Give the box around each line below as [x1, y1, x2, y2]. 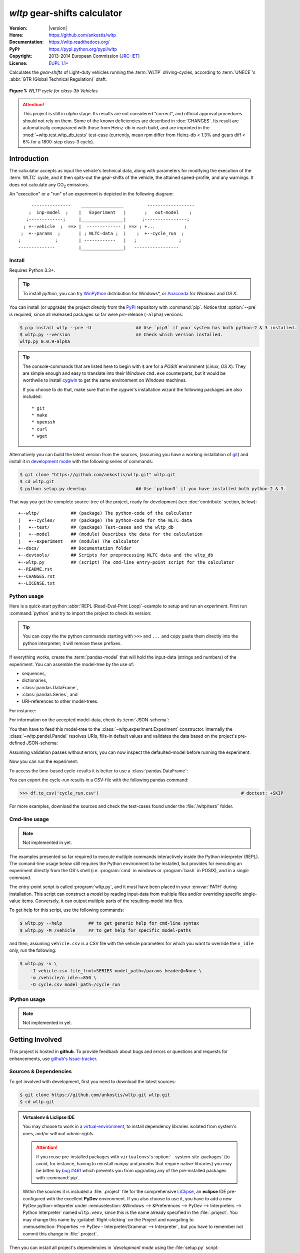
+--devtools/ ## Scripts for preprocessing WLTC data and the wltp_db [18, 552, 213, 558]
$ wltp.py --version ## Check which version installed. [19, 331, 223, 337]
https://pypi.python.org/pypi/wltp [48, 46, 117, 52]
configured [22, 1195, 45, 1201]
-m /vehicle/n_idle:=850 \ [30, 975, 97, 980]
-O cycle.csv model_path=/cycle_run [30, 982, 120, 987]
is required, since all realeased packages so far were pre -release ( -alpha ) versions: [9, 311, 183, 317]
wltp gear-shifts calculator [9, 8, 122, 19]
